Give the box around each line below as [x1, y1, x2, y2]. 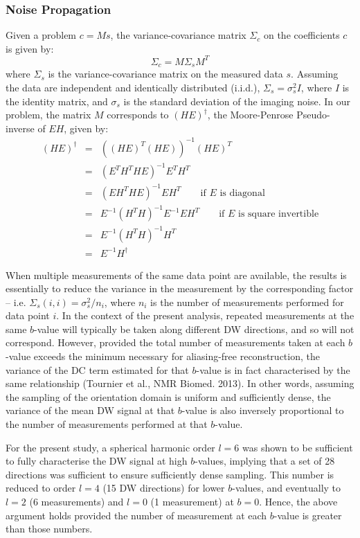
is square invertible [238, 209, 319, 219]
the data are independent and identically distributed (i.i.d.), [6, 80, 260, 94]
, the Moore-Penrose [207, 107, 294, 122]
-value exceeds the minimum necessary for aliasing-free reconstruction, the [6, 349, 320, 364]
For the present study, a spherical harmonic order [6, 440, 215, 454]
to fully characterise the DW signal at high [6, 454, 188, 468]
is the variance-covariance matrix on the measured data [48, 66, 283, 81]
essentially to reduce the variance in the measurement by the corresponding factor [6, 281, 354, 296]
